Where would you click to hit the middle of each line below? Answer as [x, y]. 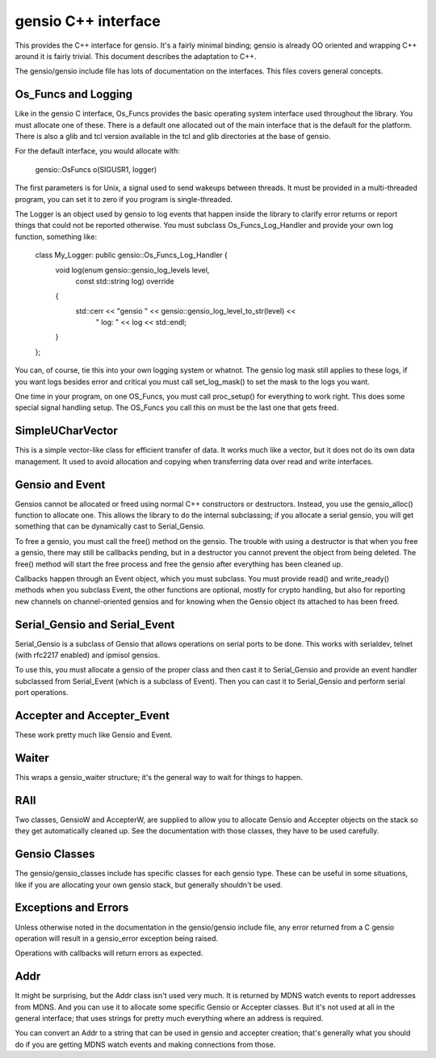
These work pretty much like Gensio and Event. [94, 735]
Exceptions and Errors [72, 908]
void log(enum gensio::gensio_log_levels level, [132, 270]
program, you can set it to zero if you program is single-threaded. [124, 199]
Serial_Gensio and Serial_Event [95, 624]
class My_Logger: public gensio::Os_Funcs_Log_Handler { [131, 255]
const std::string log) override [125, 281]
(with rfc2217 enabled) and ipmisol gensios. [88, 655]
